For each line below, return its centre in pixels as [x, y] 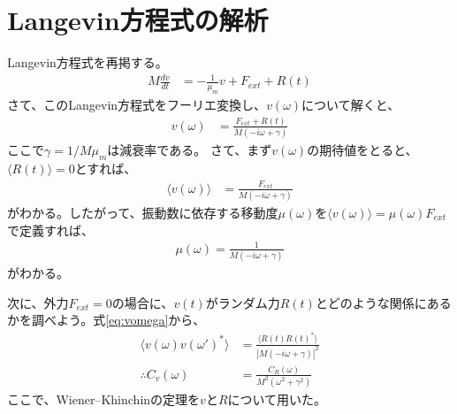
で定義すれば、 [50, 230]
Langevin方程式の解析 [138, 20]
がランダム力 [243, 302]
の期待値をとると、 [362, 150]
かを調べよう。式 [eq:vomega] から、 [107, 320]
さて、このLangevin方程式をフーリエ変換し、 [137, 105]
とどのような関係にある [383, 302]
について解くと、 [351, 105]
